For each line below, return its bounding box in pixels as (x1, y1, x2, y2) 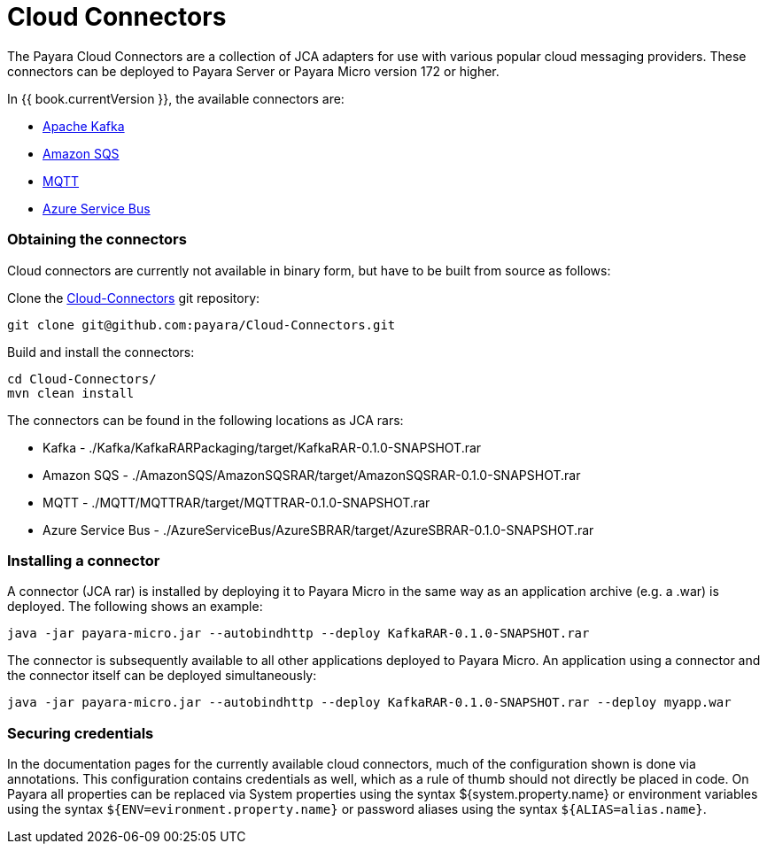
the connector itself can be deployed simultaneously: (7, 668, 317, 684)
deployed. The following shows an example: (7, 599, 263, 615)
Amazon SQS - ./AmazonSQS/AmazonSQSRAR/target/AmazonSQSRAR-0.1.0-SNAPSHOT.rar (43, 467, 581, 483)
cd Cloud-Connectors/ (7, 371, 157, 386)
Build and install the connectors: (7, 344, 195, 360)
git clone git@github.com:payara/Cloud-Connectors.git (7, 317, 396, 332)
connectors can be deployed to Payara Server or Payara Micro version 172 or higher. (7, 63, 500, 79)
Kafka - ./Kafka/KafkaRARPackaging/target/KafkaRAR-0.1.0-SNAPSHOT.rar (43, 439, 482, 455)
